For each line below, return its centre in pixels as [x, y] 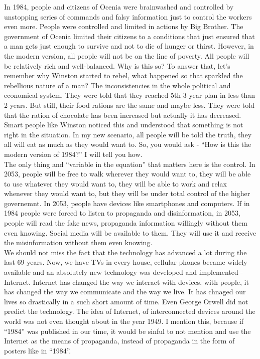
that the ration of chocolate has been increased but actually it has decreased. [123, 115]
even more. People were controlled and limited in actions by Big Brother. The [124, 26]
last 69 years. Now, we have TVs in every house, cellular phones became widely [126, 262]
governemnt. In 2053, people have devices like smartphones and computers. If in [127, 203]
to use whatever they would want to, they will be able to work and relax [115, 183]
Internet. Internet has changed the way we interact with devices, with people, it [126, 282]
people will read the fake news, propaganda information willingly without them [126, 223]
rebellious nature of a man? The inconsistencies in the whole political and [117, 85]
